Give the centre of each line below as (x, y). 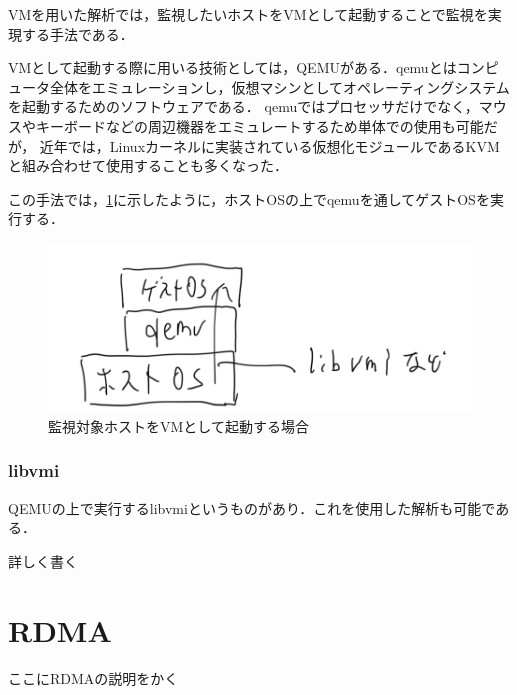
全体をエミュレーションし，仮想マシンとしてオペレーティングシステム (279, 86)
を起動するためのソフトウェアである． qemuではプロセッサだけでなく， (243, 106)
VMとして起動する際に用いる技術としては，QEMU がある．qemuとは (232, 67)
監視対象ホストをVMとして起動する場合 (178, 425)
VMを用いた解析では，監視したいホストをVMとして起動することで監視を (248, 14)
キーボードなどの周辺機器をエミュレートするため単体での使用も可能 (259, 125)
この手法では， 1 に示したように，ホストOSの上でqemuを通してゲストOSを (249, 198)
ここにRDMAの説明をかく (93, 677)
